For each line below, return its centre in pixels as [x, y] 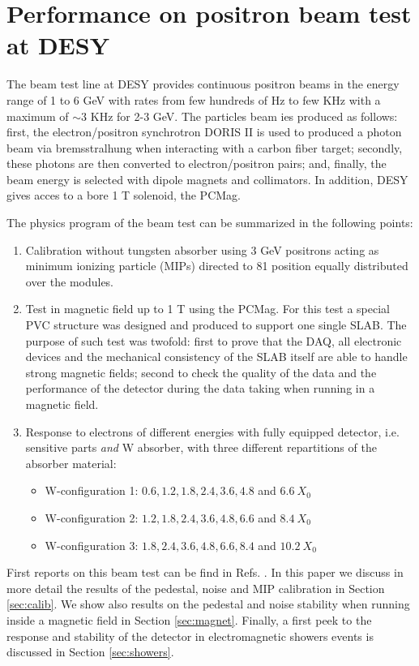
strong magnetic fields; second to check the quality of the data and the [201, 372]
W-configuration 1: [92, 490]
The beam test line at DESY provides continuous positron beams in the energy [203, 84]
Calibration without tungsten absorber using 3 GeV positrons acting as [202, 249]
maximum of [38, 116]
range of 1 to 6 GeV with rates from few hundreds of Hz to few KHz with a [194, 99]
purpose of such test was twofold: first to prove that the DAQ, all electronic [214, 340]
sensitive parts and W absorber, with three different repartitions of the [201, 447]
